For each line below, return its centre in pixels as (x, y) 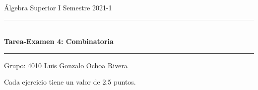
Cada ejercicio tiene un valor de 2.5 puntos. (70, 82)
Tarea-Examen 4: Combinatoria (59, 41)
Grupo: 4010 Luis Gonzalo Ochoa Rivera (66, 65)
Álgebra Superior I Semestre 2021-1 (58, 7)
